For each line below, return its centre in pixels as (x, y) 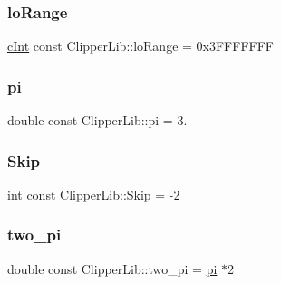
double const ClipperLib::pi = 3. (97, 120)
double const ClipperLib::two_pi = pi (112, 268)
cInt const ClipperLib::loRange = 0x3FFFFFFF (140, 46)
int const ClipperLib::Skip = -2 (94, 194)
